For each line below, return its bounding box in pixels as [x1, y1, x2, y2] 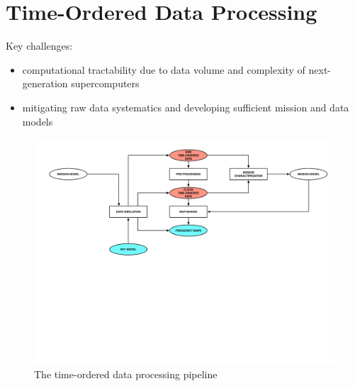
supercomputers [71, 76, 140, 91]
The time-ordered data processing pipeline [34, 366, 218, 381]
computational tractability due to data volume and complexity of [22, 62, 305, 77]
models [22, 114, 53, 128]
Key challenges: [6, 38, 73, 53]
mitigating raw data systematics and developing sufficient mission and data [22, 99, 349, 114]
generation [22, 76, 68, 91]
